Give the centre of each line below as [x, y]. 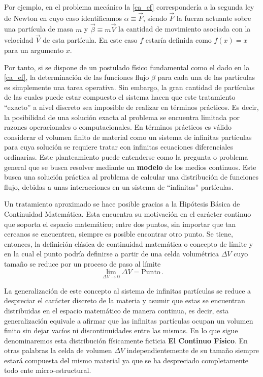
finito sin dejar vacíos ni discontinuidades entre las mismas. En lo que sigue [121, 330]
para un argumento [34, 50]
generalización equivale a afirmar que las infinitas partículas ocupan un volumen [129, 320]
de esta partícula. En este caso [90, 40]
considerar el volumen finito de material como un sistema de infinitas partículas [128, 137]
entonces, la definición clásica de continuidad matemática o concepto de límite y [129, 243]
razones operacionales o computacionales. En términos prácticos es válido [118, 127]
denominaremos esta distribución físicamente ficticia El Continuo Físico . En [126, 340]
